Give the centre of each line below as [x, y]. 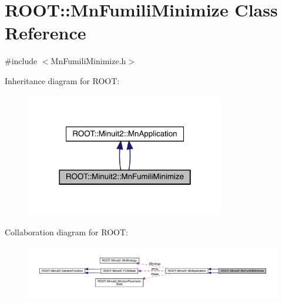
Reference [46, 33]
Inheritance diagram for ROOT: [62, 80]
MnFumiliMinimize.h [88, 61]
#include [21, 61]
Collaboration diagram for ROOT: [66, 232]
